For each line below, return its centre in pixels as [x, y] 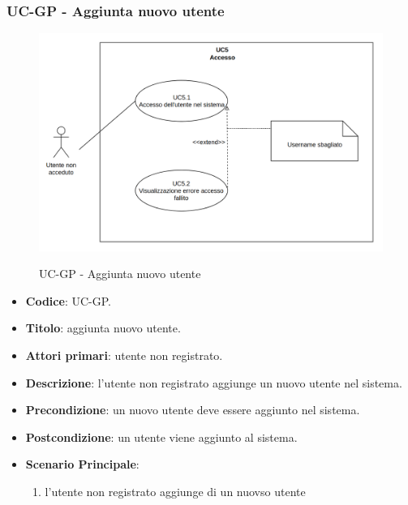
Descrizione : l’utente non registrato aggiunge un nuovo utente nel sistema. [214, 382]
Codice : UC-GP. [68, 300]
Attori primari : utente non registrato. [124, 355]
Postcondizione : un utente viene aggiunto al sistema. [161, 437]
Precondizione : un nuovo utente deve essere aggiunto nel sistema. [193, 410]
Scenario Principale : [82, 464]
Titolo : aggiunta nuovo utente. [103, 328]
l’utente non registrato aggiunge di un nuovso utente [175, 491]
